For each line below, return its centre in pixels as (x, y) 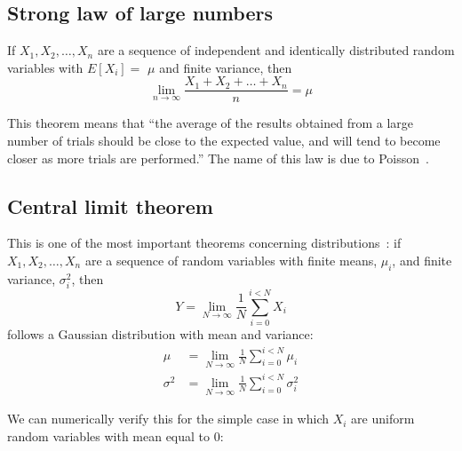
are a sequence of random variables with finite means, (231, 261)
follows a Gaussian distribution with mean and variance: (160, 334)
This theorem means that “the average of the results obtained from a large (211, 123)
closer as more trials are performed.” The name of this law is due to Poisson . (218, 158)
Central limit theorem (110, 206)
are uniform (383, 419)
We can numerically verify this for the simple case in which (168, 419)
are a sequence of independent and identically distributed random (276, 50)
